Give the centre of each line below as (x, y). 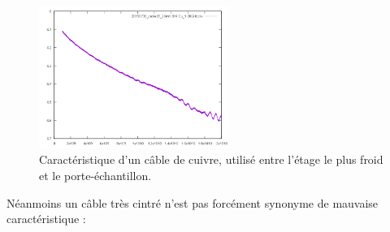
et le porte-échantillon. (95, 176)
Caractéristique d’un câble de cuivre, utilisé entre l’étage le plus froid (211, 159)
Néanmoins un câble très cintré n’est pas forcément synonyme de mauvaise (193, 202)
